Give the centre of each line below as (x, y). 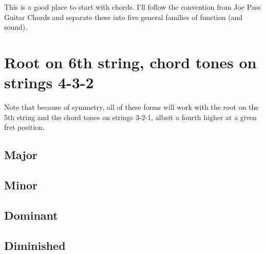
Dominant (31, 215)
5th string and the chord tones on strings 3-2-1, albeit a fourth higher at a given (130, 117)
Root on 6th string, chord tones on (130, 62)
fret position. (24, 127)
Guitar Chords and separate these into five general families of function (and (124, 17)
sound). (16, 27)
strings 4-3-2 (49, 82)
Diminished (35, 245)
